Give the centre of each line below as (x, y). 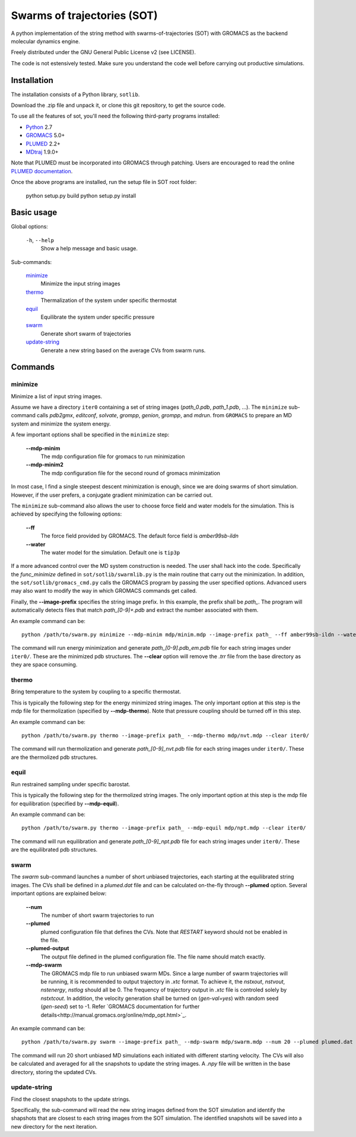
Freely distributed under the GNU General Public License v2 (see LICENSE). (103, 52)
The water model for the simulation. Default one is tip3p (110, 552)
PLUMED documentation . (42, 171)
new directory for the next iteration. (54, 1126)
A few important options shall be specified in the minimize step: (90, 435)
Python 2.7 (39, 127)
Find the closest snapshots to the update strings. (71, 1099)
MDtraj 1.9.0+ (42, 152)
